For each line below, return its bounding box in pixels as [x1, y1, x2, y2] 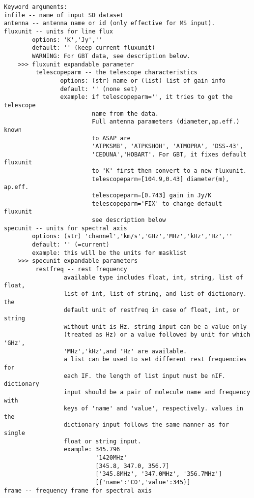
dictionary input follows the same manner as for [63, 421, 229, 429]
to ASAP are [91, 134, 131, 142]
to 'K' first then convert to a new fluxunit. [91, 167, 247, 175]
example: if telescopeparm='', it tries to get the [60, 93, 233, 101]
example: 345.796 [63, 446, 120, 453]
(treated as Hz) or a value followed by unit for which [63, 331, 251, 339]
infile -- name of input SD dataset [4, 11, 124, 19]
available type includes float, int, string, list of [63, 274, 243, 281]
